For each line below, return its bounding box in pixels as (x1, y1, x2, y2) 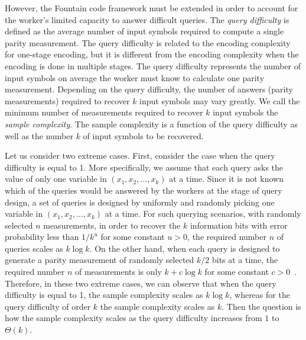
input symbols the (213, 106, 278, 118)
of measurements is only (74, 265, 162, 278)
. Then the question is (222, 300, 301, 312)
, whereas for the (229, 288, 290, 301)
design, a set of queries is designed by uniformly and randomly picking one (5, 195, 275, 208)
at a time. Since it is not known (169, 172, 284, 185)
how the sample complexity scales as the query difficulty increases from (5, 312, 262, 324)
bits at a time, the (211, 254, 278, 266)
